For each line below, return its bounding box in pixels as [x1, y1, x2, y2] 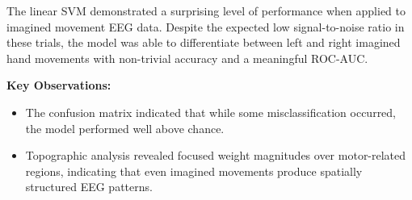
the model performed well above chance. [25, 119, 225, 136]
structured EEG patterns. [25, 178, 153, 195]
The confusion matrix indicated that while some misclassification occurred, [25, 103, 397, 120]
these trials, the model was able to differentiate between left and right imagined [6, 34, 401, 51]
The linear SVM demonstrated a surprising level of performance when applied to [6, 2, 406, 19]
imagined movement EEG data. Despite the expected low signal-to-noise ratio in [6, 18, 405, 35]
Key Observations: [6, 77, 111, 94]
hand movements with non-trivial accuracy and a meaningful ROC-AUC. [6, 49, 368, 66]
